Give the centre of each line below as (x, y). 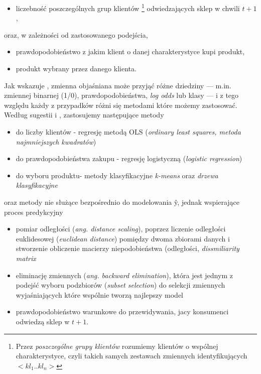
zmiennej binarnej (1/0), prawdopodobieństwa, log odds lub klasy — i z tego (121, 95)
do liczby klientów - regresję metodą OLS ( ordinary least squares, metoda (128, 132)
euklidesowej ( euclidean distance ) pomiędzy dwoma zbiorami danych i (123, 238)
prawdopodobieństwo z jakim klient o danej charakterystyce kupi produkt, (130, 51)
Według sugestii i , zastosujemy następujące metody (84, 115)
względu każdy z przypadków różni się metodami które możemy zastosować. (121, 105)
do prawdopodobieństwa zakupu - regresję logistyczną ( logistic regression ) (129, 158)
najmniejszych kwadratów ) (56, 141)
